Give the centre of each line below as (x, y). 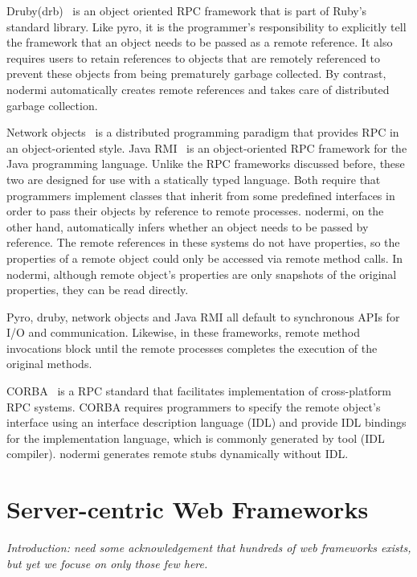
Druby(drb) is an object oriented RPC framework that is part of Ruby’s (187, 10)
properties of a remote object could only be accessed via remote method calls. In (205, 258)
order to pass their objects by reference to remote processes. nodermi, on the (195, 211)
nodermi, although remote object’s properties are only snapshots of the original (202, 274)
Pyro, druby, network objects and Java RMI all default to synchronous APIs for (203, 316)
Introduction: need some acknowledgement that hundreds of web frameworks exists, (209, 548)
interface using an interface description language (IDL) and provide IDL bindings (206, 422)
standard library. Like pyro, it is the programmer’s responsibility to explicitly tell (206, 26)
